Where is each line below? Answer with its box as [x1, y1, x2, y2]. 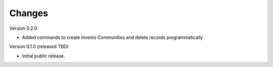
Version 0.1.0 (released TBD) [9, 43, 69, 50]
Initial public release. [22, 53, 65, 59]
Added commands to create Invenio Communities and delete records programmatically [22, 34, 203, 40]
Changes [9, 8, 48, 19]
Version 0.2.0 [9, 25, 37, 31]
